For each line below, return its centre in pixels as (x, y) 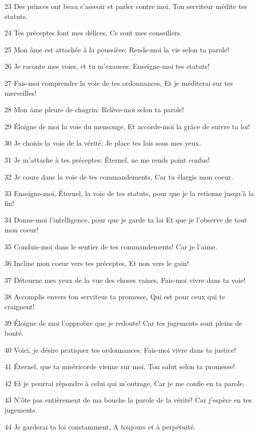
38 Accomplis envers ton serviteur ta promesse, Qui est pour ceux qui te (115, 297)
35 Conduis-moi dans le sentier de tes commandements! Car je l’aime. (111, 246)
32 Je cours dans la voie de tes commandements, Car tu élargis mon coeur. (119, 176)
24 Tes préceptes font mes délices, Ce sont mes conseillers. (93, 33)
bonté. (14, 333)
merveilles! (20, 93)
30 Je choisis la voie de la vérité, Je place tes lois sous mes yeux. (103, 143)
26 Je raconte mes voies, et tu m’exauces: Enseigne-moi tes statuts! (107, 66)
